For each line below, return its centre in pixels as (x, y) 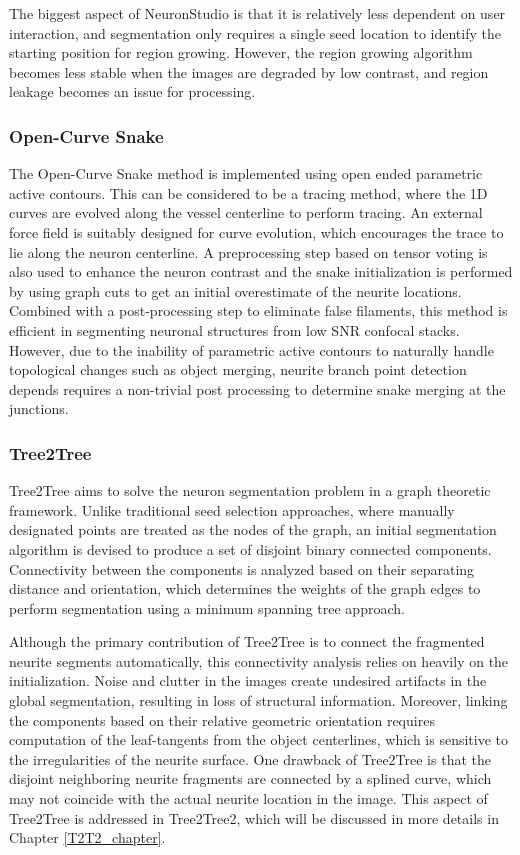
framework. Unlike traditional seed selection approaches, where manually (232, 509)
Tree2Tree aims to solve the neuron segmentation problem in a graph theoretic (250, 490)
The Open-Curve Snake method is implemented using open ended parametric (246, 173)
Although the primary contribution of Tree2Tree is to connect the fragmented (247, 641)
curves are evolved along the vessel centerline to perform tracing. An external (246, 212)
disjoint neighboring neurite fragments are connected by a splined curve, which (250, 778)
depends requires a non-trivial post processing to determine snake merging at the (257, 388)
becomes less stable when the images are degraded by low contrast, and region (249, 71)
